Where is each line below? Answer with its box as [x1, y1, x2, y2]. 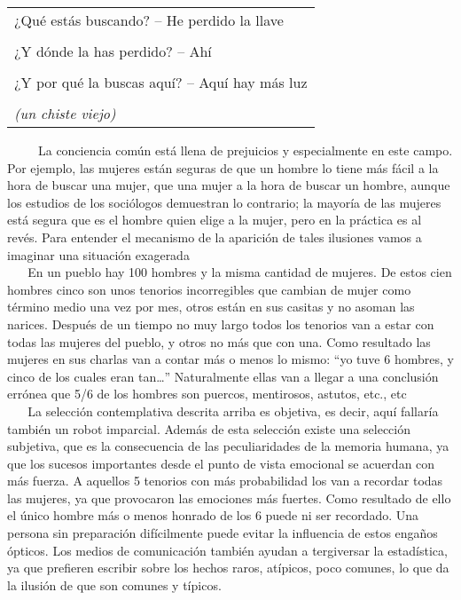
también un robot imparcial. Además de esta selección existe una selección [7, 419, 411, 438]
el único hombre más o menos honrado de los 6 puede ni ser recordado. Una [7, 506, 419, 525]
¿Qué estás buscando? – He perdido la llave [14, 10, 284, 30]
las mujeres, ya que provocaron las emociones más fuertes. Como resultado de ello [7, 488, 451, 507]
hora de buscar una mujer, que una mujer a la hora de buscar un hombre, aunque [7, 176, 450, 194]
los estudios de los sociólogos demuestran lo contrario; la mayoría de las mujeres [7, 193, 441, 211]
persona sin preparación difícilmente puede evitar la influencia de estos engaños [7, 524, 438, 542]
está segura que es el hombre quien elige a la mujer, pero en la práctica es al [7, 210, 422, 229]
